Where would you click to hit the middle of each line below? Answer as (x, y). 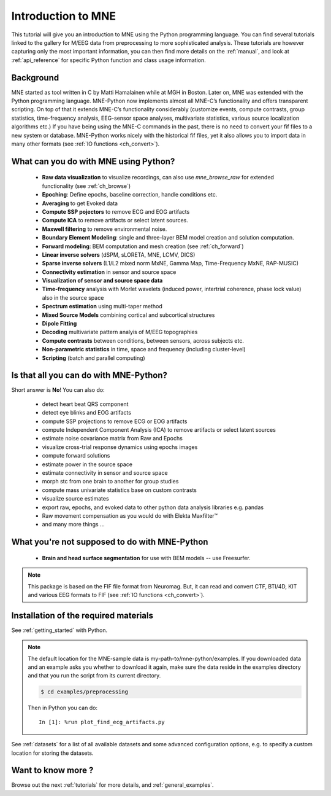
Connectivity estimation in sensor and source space (109, 272)
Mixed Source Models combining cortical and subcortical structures (128, 315)
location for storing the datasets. (52, 753)
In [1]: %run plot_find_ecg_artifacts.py (102, 722)
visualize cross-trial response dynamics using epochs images (120, 447)
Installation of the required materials (82, 615)
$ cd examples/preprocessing (85, 692)
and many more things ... (73, 525)
